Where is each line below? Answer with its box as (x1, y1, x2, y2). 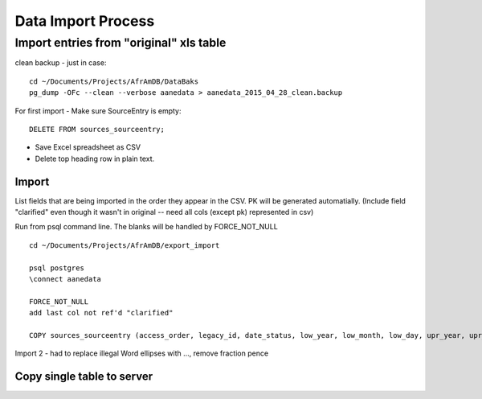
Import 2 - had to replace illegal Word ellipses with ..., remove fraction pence (14, 348, 269, 358)
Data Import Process (14, 12, 155, 30)
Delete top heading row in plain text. (35, 154, 155, 163)
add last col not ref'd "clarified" (29, 308, 174, 318)
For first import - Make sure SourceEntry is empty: (14, 105, 182, 116)
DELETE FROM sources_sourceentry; (29, 125, 165, 134)
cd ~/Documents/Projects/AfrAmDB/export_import (29, 241, 220, 249)
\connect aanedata (29, 274, 102, 283)
